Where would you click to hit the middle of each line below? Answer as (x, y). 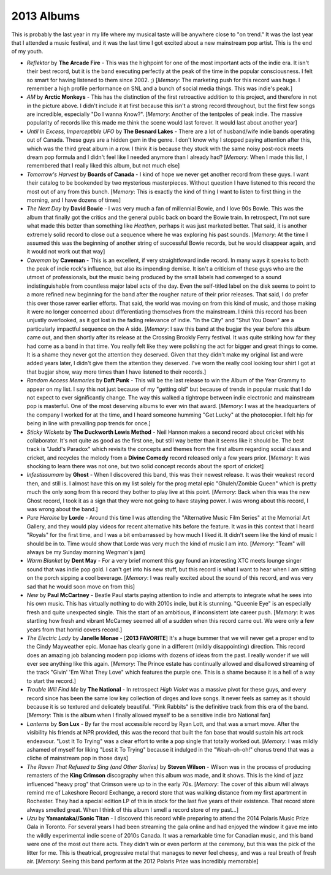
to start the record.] (51, 680)
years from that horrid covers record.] (74, 630)
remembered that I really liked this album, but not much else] (103, 166)
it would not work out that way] (66, 252)
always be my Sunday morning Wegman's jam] (86, 552)
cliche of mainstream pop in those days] (78, 758)
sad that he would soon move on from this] (81, 587)
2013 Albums (46, 16)
